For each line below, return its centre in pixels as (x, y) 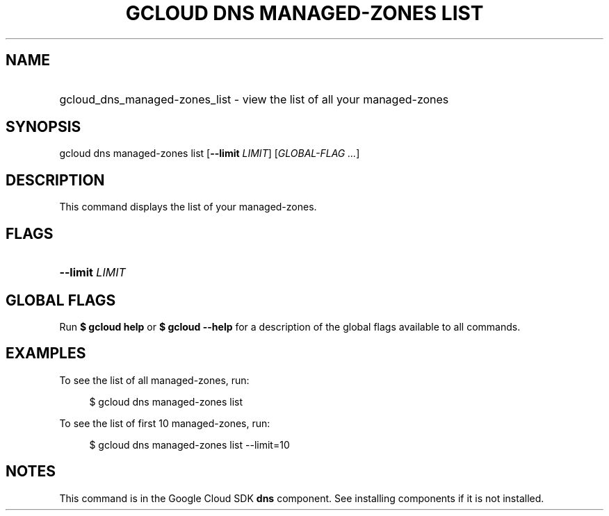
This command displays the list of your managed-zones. (188, 207)
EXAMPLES (46, 353)
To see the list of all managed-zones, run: (154, 380)
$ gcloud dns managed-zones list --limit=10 (189, 444)
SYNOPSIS (43, 127)
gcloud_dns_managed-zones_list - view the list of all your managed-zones (254, 99)
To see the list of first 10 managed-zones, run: (165, 423)
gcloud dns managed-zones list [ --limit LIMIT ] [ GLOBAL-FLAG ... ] (210, 153)
